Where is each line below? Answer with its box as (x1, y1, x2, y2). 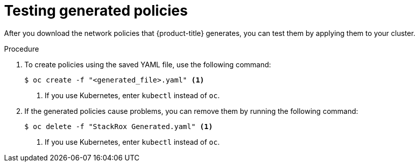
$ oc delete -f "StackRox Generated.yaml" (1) (24, 122, 213, 131)
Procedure (4, 44, 39, 53)
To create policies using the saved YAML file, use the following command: (24, 60, 271, 69)
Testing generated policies (4, 2, 188, 19)
